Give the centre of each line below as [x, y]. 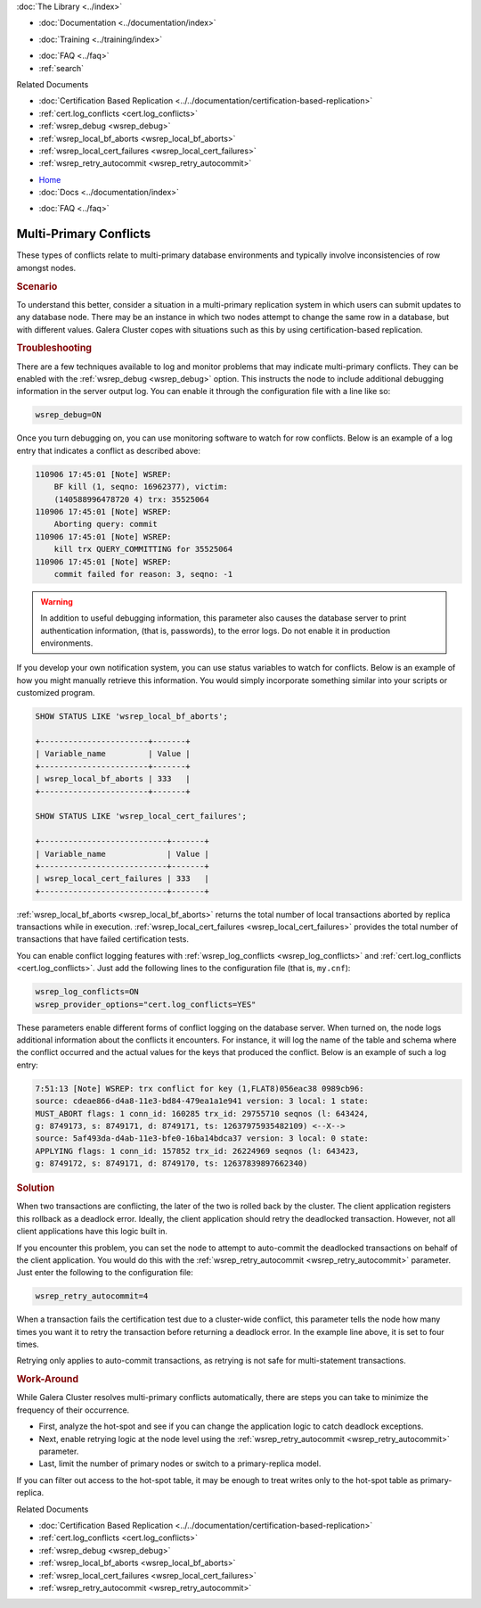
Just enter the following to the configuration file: [105, 1273]
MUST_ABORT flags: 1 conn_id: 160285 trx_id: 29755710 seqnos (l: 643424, [202, 1113]
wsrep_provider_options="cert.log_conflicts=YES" [146, 1004]
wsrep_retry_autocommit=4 [92, 1296]
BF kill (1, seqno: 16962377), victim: [141, 487]
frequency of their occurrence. [73, 1410]
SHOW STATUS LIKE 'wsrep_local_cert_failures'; [141, 816]
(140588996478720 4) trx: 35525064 [131, 499]
